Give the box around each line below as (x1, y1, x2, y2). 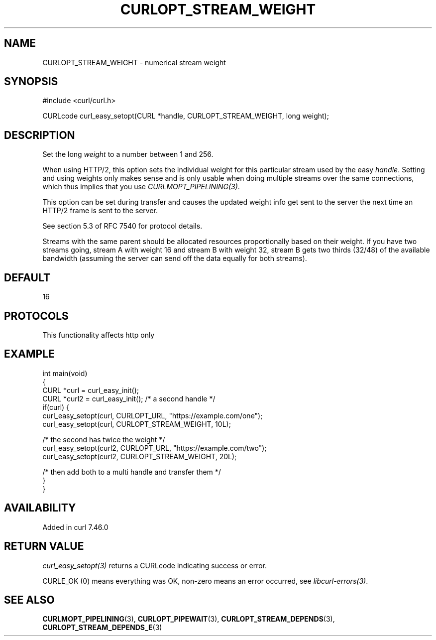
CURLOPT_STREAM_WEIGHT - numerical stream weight (42, 58, 226, 67)
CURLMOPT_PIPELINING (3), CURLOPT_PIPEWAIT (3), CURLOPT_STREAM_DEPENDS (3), (42, 615, 335, 624)
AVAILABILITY (4, 502, 76, 514)
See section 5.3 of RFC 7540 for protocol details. (42, 222, 203, 231)
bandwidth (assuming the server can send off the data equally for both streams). (42, 254, 307, 263)
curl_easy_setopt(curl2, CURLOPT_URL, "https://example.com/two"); (42, 443, 267, 452)
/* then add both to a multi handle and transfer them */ (42, 467, 221, 476)
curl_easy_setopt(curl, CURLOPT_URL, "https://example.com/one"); (42, 411, 263, 420)
